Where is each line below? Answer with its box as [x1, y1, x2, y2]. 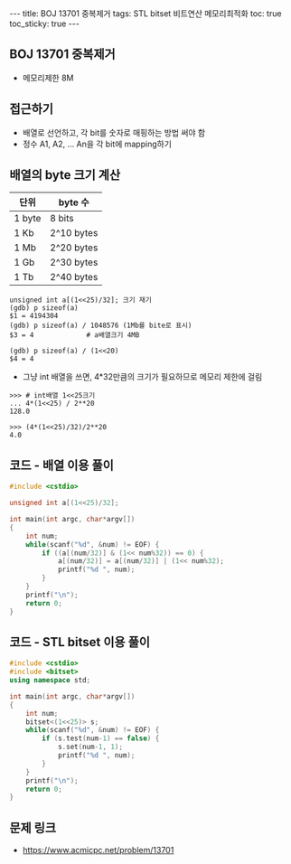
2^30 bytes [49, 256, 99, 268]
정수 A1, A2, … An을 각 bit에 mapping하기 [22, 138, 172, 149]
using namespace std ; [9, 676, 91, 685]
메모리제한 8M [22, 72, 74, 83]
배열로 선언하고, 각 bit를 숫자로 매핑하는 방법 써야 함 [22, 127, 206, 137]
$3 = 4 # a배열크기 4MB [9, 331, 140, 340]
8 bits [49, 212, 74, 225]
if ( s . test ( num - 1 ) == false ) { [42, 734, 160, 743]
